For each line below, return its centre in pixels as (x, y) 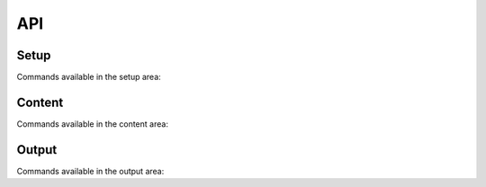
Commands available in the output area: (90, 171)
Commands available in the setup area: (89, 77)
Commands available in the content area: (92, 124)
